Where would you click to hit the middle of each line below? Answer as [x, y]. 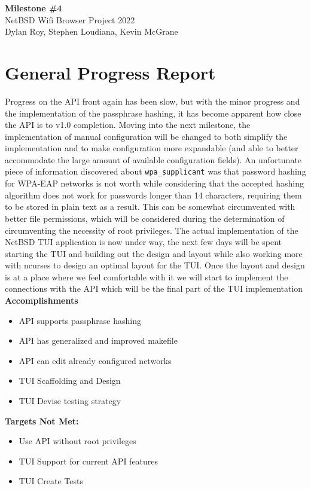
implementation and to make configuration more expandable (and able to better [152, 148]
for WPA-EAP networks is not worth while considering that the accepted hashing [155, 183]
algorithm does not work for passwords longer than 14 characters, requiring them [153, 195]
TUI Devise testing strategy [70, 401]
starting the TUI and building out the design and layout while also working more [154, 253]
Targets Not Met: [42, 421]
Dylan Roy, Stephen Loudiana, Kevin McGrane [92, 31]
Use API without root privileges [77, 441]
